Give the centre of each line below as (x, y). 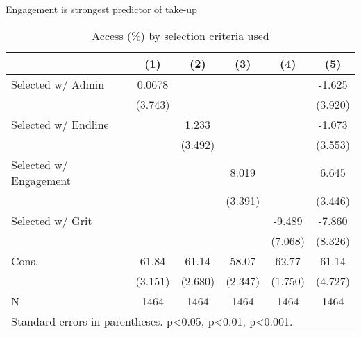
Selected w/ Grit (52, 220)
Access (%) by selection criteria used (180, 35)
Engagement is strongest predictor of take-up (101, 9)
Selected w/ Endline (60, 124)
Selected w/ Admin (58, 84)
